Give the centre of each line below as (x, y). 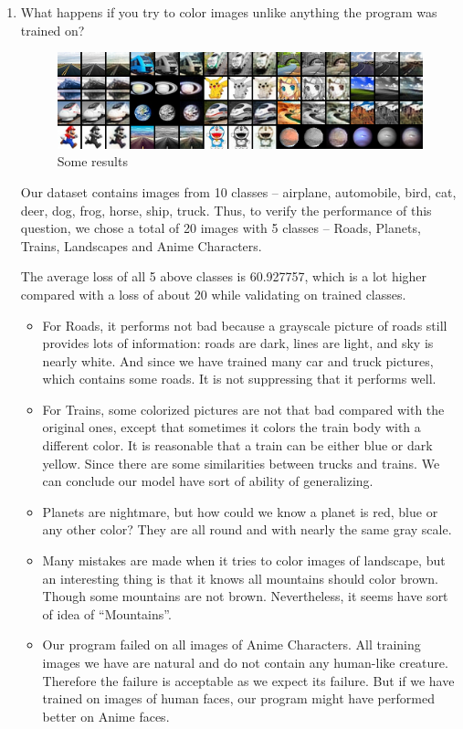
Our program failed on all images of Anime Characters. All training (231, 644)
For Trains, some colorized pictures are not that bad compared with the (243, 409)
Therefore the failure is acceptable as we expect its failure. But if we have (248, 680)
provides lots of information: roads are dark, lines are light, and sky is (238, 343)
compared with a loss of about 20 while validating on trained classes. (213, 294)
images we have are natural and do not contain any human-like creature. (245, 662)
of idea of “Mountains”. (107, 613)
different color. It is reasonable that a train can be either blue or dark (237, 445)
